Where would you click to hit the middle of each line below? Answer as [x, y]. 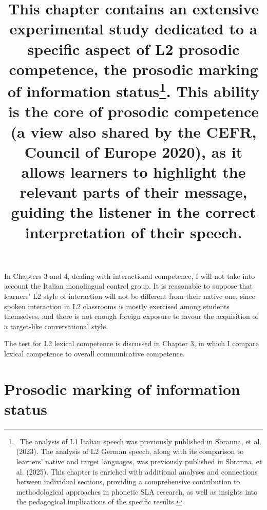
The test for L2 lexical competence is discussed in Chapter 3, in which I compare [131, 343]
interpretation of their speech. [133, 232]
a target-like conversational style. [56, 326]
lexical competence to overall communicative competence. [94, 353]
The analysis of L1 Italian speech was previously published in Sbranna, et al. [141, 441]
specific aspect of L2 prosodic [133, 49]
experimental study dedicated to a [133, 29]
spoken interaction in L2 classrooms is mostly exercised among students [117, 306]
